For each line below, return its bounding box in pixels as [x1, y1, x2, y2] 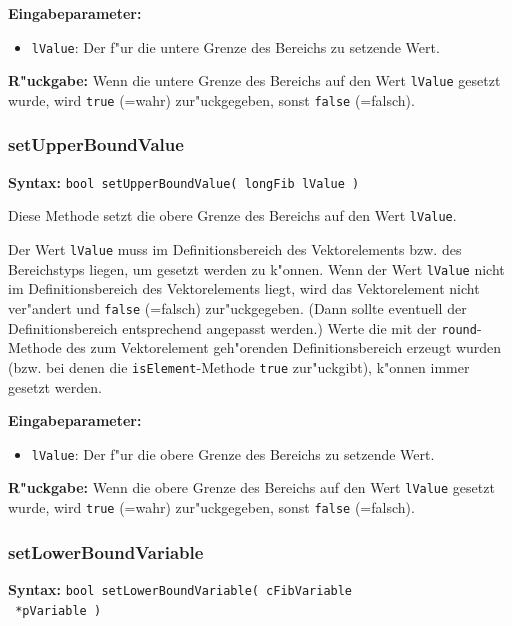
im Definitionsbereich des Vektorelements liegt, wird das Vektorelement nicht [8, 278, 480, 299]
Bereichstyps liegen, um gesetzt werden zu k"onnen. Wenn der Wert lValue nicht [8, 258, 505, 279]
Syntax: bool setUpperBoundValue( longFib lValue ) [8, 171, 360, 192]
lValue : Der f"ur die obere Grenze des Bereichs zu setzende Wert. [31, 443, 435, 464]
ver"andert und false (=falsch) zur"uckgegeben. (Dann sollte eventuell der [8, 298, 467, 318]
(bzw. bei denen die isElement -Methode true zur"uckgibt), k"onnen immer [8, 356, 470, 377]
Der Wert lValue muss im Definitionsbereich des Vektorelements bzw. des [8, 239, 462, 260]
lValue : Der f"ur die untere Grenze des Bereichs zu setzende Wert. [31, 36, 440, 57]
